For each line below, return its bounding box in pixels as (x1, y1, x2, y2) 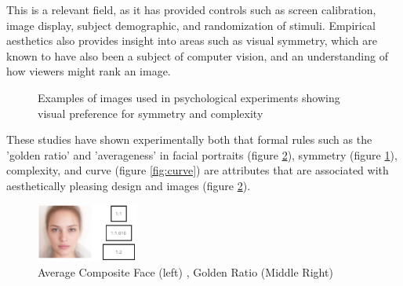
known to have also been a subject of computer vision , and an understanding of (6, 47, 388, 64)
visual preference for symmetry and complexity (38, 104, 263, 121)
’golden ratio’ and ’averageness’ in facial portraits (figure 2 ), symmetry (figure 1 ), (6, 146, 398, 163)
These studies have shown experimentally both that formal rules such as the (6, 131, 372, 148)
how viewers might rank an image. (6, 63, 171, 79)
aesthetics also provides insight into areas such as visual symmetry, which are (6, 32, 377, 49)
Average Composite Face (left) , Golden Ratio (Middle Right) (38, 263, 333, 280)
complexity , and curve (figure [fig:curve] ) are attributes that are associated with (6, 162, 389, 178)
